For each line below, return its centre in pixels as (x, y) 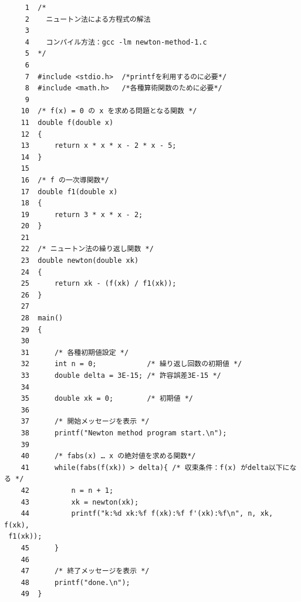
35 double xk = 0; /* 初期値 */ (107, 399)
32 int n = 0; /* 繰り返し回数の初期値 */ (131, 364)
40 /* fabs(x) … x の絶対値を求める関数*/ (108, 456)
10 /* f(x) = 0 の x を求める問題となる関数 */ (109, 111)
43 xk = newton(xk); (80, 502)
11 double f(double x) (67, 122)
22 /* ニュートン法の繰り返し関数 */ (87, 249)
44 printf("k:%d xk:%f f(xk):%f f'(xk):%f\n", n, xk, (147, 514)
